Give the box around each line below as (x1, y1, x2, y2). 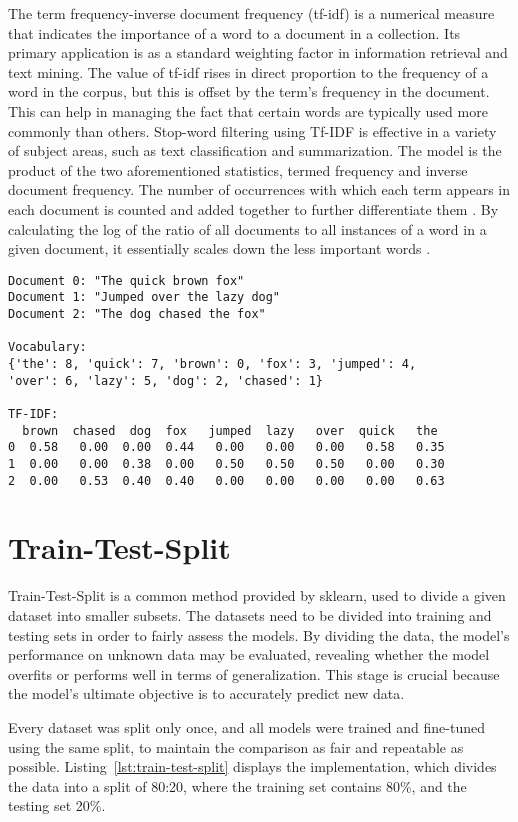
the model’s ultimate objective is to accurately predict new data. (8, 683, 405, 704)
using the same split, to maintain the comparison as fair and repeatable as (8, 736, 464, 757)
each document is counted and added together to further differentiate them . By (8, 198, 499, 219)
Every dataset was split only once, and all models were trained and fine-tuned (8, 716, 486, 737)
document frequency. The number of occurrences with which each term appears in (8, 179, 511, 200)
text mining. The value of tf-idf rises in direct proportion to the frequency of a (8, 61, 489, 82)
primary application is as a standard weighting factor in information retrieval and (8, 42, 508, 63)
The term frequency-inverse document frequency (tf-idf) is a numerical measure (8, 3, 495, 23)
